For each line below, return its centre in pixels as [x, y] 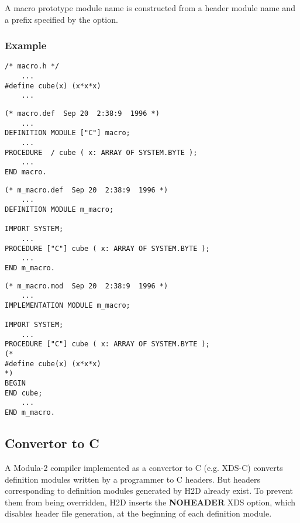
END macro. [26, 172]
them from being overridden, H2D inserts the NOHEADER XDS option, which [150, 502]
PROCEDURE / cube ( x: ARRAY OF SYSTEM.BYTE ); [101, 152]
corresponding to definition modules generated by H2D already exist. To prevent [149, 491]
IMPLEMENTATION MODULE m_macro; [68, 305]
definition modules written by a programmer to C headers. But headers [132, 479]
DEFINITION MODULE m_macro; [59, 209]
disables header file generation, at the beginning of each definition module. [138, 513]
